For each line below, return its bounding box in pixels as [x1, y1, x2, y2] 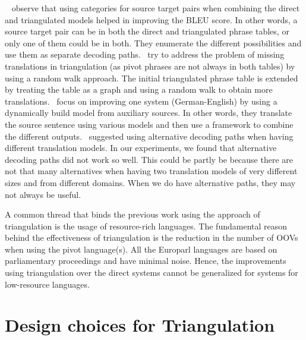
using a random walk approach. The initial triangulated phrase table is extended [5, 71, 298, 84]
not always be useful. [5, 188, 81, 200]
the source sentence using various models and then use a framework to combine [5, 118, 294, 130]
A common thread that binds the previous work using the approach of [5, 208, 260, 221]
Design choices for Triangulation [5, 313, 275, 337]
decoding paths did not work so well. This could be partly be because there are [5, 153, 294, 165]
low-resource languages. [5, 278, 90, 290]
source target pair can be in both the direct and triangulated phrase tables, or [5, 25, 289, 37]
